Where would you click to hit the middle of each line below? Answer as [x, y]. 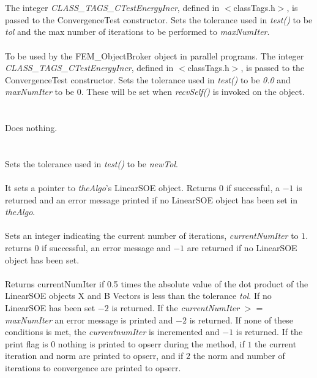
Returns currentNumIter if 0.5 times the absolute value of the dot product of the [157, 283]
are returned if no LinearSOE [242, 248]
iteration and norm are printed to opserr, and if [94, 356]
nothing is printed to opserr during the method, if [151, 343]
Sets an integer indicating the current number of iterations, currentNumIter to [152, 236]
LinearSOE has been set [50, 308]
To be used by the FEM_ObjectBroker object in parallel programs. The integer [155, 55]
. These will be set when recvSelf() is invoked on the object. [193, 92]
